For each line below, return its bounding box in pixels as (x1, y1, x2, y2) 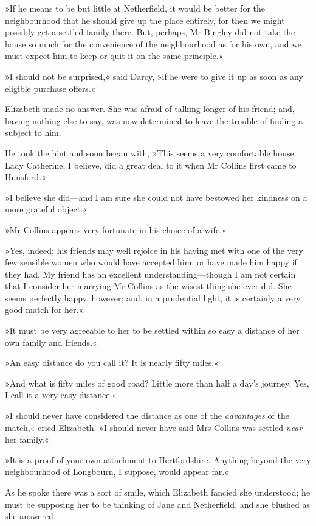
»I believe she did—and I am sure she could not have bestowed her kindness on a (5, 191, 307, 203)
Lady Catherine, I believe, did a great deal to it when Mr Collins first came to (5, 158, 297, 171)
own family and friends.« (5, 335, 97, 348)
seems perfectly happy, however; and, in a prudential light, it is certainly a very (5, 291, 301, 304)
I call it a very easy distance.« (5, 388, 117, 401)
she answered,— (5, 510, 64, 522)
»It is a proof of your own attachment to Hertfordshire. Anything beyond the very (5, 453, 311, 466)
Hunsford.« (5, 170, 46, 183)
